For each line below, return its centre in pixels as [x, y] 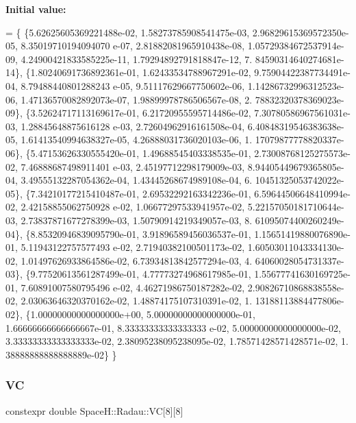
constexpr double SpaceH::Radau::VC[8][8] [94, 410]
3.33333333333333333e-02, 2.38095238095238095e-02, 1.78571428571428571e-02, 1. [177, 341]
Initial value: [36, 9]
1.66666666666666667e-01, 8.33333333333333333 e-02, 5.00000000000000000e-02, [173, 327]
